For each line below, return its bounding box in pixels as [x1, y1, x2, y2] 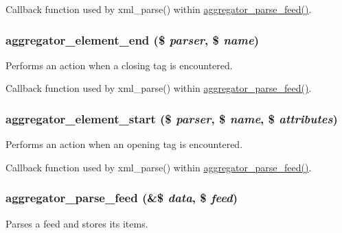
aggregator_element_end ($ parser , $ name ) [5, 31, 259, 48]
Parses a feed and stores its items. [5, 216, 148, 230]
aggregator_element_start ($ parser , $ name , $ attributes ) [5, 110, 338, 127]
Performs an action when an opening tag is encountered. [5, 137, 243, 151]
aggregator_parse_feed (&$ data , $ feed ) [5, 189, 238, 206]
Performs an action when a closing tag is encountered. [5, 58, 233, 72]
